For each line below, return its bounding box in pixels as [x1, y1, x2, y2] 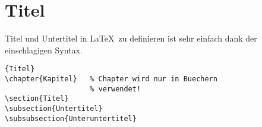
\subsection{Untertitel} [5, 104, 103, 113]
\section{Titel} [5, 94, 69, 103]
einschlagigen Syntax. [5, 43, 83, 56]
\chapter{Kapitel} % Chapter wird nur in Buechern [5, 74, 217, 83]
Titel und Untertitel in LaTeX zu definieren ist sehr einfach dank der [5, 32, 257, 45]
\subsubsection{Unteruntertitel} [5, 114, 137, 123]
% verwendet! [90, 84, 141, 93]
